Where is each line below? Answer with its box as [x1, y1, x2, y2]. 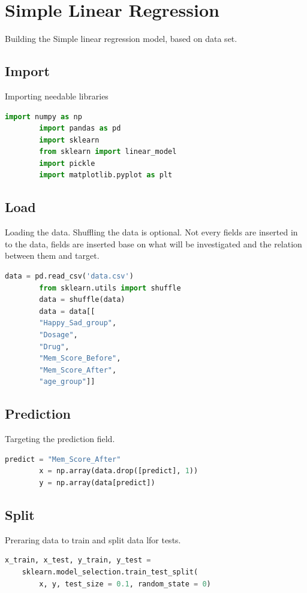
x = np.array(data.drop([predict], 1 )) [39, 467, 198, 476]
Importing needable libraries [5, 89, 109, 102]
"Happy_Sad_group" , [39, 319, 117, 328]
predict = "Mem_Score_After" [5, 455, 121, 464]
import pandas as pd [39, 124, 121, 133]
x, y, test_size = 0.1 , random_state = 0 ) [39, 579, 211, 588]
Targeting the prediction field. [5, 432, 115, 445]
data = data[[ [39, 307, 95, 316]
